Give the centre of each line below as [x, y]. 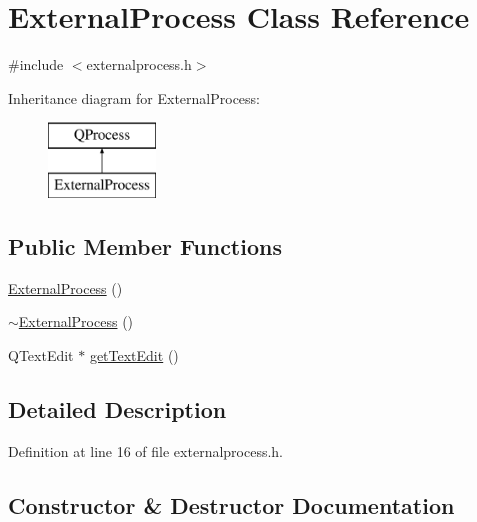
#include [36, 64]
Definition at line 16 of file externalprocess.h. [146, 450]
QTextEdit [41, 354]
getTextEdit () [134, 354]
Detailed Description [117, 408]
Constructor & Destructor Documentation [231, 504]
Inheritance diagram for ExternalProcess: [134, 97]
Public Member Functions [145, 245]
